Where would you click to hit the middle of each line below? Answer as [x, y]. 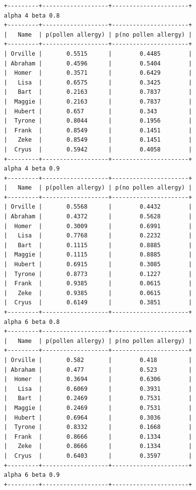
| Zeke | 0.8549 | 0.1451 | [98, 140]
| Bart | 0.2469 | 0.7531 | [98, 398]
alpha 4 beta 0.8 [32, 15]
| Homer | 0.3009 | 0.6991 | [98, 226]
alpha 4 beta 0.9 [32, 169]
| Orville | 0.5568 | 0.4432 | [98, 207]
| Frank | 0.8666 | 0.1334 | [98, 437]
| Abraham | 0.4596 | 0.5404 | [98, 63]
